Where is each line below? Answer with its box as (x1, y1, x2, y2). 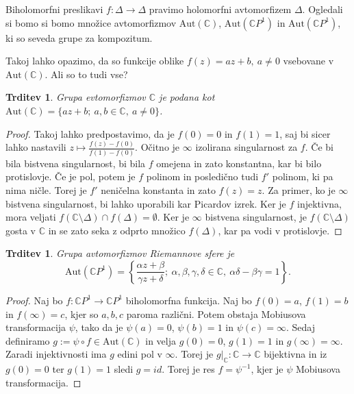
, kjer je (251, 362, 283, 376)
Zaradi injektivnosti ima (5, 347, 107, 361)
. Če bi (305, 140, 333, 154)
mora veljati (5, 210, 56, 224)
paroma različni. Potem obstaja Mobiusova (126, 306, 306, 321)
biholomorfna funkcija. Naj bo (125, 293, 252, 307)
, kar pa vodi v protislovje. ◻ (218, 223, 342, 237)
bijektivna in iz (264, 347, 327, 361)
